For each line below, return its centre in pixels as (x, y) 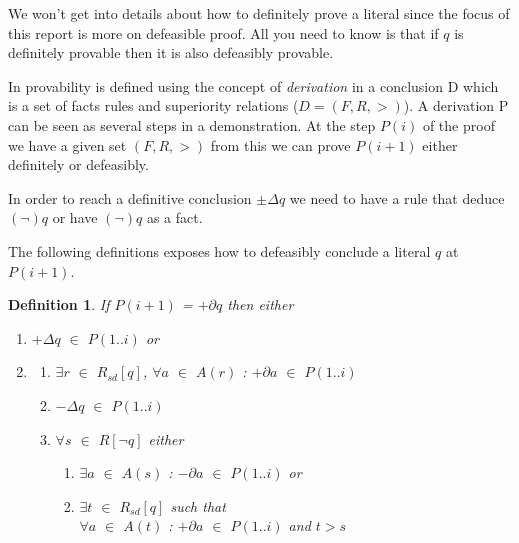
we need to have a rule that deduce (397, 197)
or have (75, 217)
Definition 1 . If (59, 304)
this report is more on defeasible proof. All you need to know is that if (223, 32)
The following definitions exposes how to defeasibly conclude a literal (219, 250)
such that (198, 505)
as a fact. (174, 217)
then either (260, 304)
